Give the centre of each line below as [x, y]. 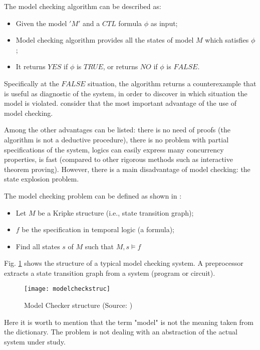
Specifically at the [32, 83]
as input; [164, 23]
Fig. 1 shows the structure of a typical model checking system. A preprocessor [124, 263]
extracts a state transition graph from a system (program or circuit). [110, 273]
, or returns [120, 66]
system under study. [35, 341]
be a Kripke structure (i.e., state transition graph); [116, 212]
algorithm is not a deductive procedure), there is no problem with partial [116, 139]
